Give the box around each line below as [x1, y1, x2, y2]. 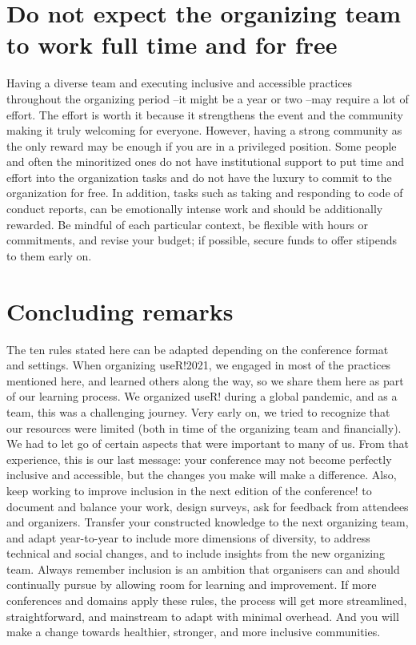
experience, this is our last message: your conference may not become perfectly [6, 450, 392, 467]
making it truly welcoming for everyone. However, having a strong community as [6, 122, 402, 139]
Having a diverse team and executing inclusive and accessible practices [6, 75, 353, 91]
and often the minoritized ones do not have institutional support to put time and [6, 153, 404, 170]
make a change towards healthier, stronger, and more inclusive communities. [6, 623, 381, 640]
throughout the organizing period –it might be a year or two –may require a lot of [6, 90, 409, 107]
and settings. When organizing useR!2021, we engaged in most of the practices [6, 357, 391, 373]
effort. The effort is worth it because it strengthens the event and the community [6, 106, 403, 123]
